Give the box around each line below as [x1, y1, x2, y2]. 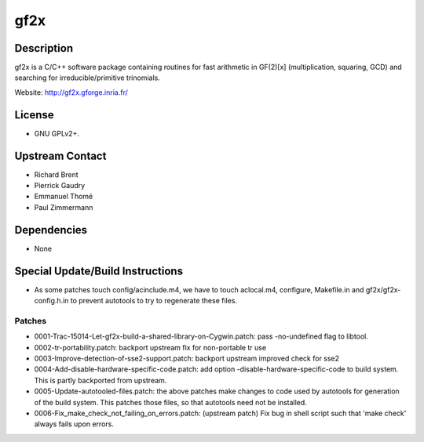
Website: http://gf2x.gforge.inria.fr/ [14, 87, 129, 97]
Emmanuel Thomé [34, 192, 93, 201]
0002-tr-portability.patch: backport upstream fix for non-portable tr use [34, 342, 267, 352]
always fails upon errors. [34, 419, 114, 429]
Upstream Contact [14, 149, 107, 162]
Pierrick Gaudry [34, 181, 86, 190]
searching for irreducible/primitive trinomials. [14, 73, 160, 82]
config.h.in [34, 296, 69, 306]
